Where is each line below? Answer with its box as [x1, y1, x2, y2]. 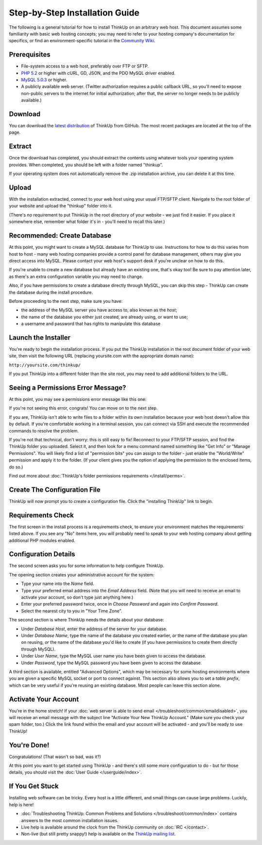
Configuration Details [9, 550, 75, 558]
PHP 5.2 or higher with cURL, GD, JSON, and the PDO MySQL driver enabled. [21, 70, 176, 76]
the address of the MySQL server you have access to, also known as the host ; [21, 307, 177, 313]
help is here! [9, 802, 34, 808]
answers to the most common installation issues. [21, 817, 119, 823]
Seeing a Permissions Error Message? [9, 383, 126, 392]
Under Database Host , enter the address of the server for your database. [21, 626, 167, 632]
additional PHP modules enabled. [9, 537, 75, 543]
